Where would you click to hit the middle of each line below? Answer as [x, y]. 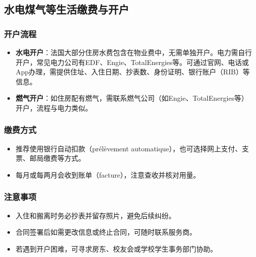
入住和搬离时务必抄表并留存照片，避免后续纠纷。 [96, 215]
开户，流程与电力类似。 [54, 107]
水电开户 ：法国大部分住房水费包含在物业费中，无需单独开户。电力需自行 [134, 52]
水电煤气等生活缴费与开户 [66, 9]
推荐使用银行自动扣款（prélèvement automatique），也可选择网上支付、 [129, 148]
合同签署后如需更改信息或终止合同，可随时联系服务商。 [106, 232]
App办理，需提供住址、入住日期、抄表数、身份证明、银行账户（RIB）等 [133, 72]
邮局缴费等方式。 [57, 158]
